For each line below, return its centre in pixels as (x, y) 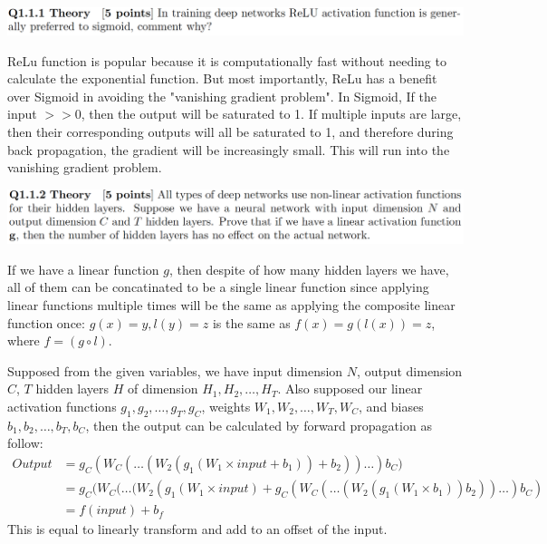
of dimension (163, 389)
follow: (25, 443)
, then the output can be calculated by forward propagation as (259, 425)
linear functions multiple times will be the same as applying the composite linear (231, 305)
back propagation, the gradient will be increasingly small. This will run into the (229, 149)
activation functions (62, 407)
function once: (46, 322)
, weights (226, 407)
